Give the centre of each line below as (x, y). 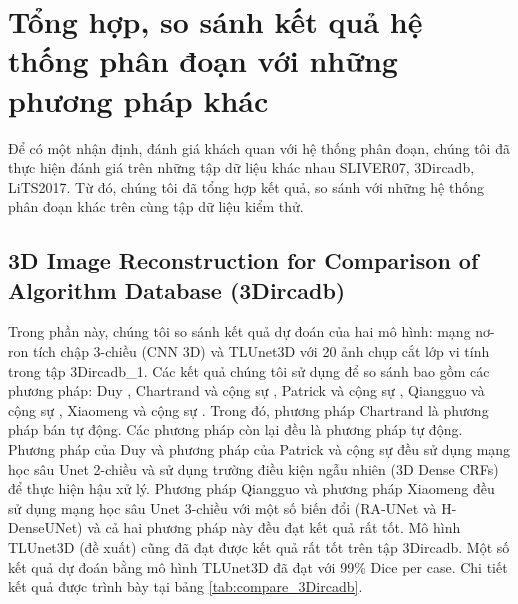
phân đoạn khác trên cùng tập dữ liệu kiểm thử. (156, 206)
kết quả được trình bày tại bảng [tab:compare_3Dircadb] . (185, 586)
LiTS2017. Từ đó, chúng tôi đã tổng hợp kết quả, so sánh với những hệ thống (246, 186)
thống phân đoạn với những (203, 60)
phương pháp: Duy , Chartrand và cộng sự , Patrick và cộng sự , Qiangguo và (246, 390)
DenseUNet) (45, 527)
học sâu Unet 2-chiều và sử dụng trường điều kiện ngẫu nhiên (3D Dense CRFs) (253, 468)
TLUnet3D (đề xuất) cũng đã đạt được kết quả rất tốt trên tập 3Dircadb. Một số (259, 547)
